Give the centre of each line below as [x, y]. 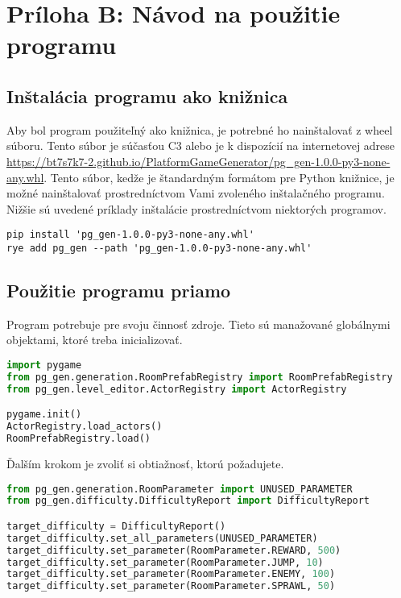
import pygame [44, 365]
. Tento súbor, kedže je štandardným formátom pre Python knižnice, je [219, 177]
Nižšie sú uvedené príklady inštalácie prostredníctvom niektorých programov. [196, 208]
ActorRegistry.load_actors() [85, 427]
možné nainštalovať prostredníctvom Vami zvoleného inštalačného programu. [196, 193]
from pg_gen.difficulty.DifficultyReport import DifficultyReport [188, 501]
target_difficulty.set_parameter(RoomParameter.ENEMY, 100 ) [171, 574]
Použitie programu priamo [119, 291]
